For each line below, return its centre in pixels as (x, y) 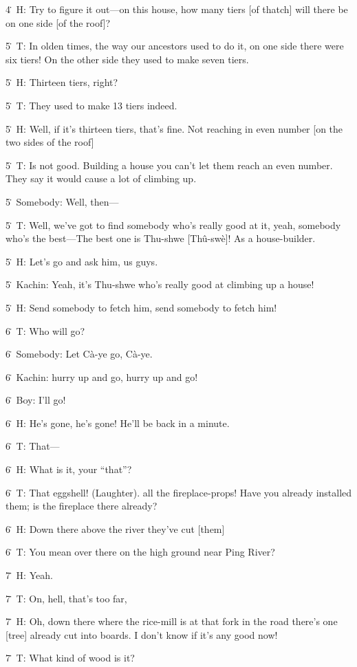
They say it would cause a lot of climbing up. (101, 178)
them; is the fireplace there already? (82, 506)
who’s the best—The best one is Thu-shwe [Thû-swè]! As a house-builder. (161, 238)
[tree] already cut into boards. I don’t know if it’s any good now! (142, 634)
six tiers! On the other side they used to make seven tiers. (127, 59)
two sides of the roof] (50, 142)
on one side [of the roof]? (58, 22)
